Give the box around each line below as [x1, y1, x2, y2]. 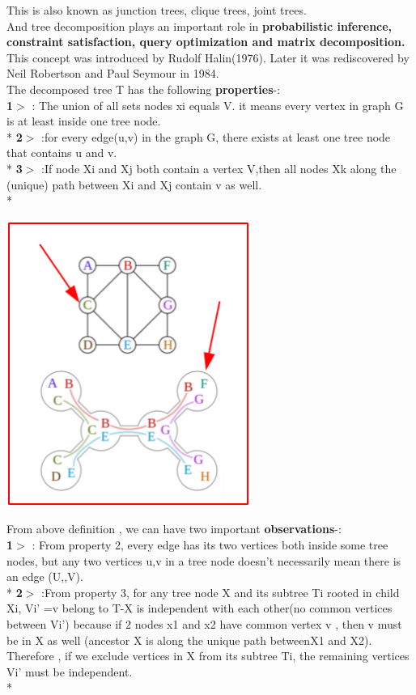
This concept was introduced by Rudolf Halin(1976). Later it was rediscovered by [6, 49, 410, 66]
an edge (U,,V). [6, 568, 83, 585]
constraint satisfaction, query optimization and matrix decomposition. [6, 33, 405, 50]
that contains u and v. [6, 144, 117, 161]
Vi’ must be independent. [6, 663, 133, 680]
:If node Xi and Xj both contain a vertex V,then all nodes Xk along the [41, 159, 397, 176]
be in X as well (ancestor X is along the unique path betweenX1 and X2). [6, 631, 372, 648]
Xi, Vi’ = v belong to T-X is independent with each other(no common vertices [6, 600, 393, 617]
